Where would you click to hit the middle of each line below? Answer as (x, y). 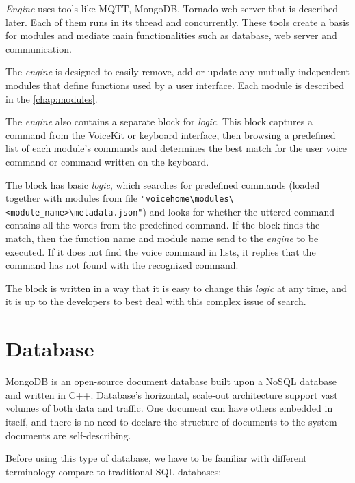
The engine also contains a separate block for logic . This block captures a (159, 121)
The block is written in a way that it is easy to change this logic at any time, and (176, 288)
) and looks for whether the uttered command (239, 211)
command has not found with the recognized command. (122, 265)
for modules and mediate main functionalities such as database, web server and (171, 35)
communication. (39, 48)
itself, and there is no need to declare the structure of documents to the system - (175, 421)
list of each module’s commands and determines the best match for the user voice (176, 148)
